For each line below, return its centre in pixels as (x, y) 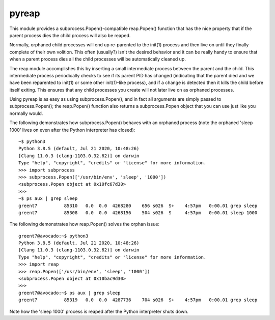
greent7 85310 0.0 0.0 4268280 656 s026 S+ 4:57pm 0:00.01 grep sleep (138, 206)
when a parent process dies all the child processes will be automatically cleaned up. (98, 59)
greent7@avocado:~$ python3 (53, 236)
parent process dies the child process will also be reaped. (70, 35)
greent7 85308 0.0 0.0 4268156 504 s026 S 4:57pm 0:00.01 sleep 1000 (138, 213)
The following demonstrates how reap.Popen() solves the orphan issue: (85, 224)
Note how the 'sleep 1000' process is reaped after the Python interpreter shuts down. (99, 311)
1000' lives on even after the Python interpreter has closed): (72, 130)
